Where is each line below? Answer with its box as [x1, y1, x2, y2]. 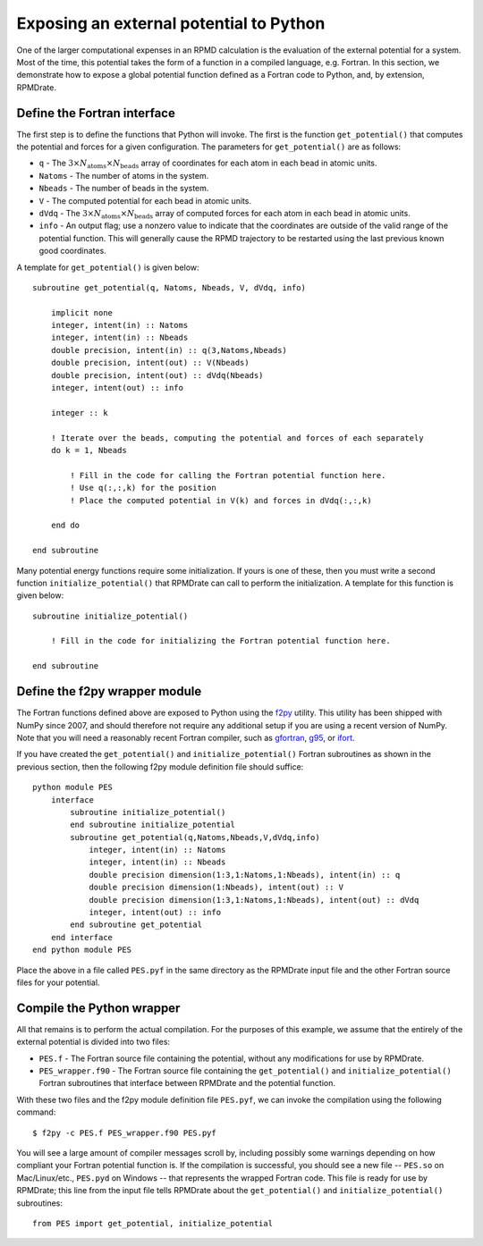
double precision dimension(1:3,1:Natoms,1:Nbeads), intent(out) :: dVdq [89, 895, 419, 905]
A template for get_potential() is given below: [16, 262, 200, 273]
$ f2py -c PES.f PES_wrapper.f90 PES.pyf [32, 1127, 216, 1138]
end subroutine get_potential [70, 920, 203, 930]
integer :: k [50, 408, 108, 417]
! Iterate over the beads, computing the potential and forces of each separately [50, 433, 424, 442]
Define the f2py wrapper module [16, 684, 202, 699]
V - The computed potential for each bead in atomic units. [38, 195, 252, 206]
